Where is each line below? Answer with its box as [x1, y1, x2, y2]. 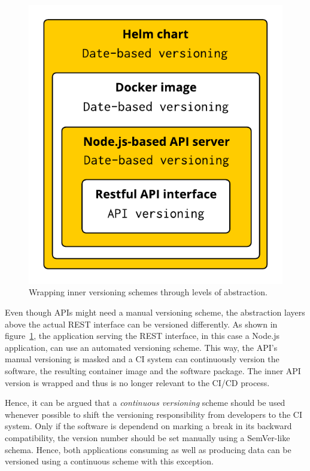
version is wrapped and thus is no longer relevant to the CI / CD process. [5, 376, 270, 389]
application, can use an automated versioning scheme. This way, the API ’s [5, 341, 278, 353]
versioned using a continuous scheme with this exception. [5, 455, 214, 467]
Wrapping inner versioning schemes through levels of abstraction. [29, 286, 268, 298]
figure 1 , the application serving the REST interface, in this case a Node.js [5, 329, 279, 342]
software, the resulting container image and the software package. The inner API [5, 365, 301, 377]
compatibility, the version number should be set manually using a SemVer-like [5, 432, 290, 444]
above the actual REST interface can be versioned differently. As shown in [5, 317, 278, 330]
